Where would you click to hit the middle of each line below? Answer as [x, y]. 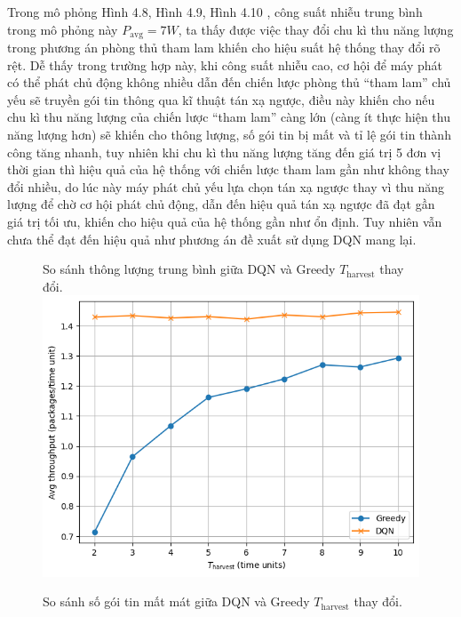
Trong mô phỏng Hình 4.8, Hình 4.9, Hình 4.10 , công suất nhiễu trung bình [215, 12]
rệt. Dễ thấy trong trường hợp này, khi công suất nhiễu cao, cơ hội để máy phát [225, 64]
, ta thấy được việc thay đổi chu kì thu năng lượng [316, 29]
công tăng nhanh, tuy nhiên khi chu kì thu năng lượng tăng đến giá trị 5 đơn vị [224, 152]
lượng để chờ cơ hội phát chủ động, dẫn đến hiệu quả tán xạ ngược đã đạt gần [221, 204]
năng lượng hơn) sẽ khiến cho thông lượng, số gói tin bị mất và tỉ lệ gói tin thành [229, 135]
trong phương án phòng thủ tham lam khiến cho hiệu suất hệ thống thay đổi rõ [224, 48]
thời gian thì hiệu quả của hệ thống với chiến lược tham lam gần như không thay [228, 169]
